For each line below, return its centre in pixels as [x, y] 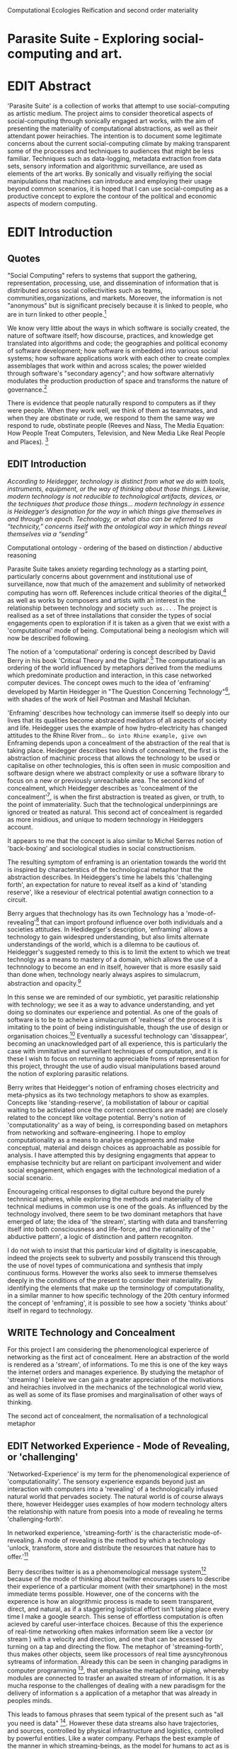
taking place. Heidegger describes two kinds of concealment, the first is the [118, 750]
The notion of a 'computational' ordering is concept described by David [111, 652]
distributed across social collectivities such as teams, [85, 290]
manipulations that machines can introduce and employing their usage [110, 181]
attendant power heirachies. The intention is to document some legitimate [115, 136]
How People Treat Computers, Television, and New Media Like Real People [116, 433]
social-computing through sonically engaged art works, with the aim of [111, 121]
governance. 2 [27, 389]
